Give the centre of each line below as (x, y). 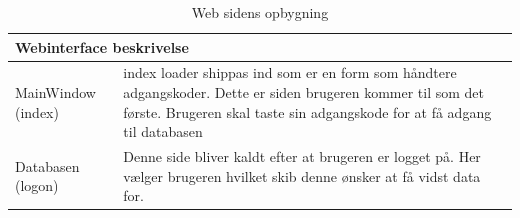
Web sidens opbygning (260, 12)
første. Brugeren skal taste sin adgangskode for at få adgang (307, 111)
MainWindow (55, 92)
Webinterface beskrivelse (102, 46)
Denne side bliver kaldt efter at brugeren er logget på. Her (302, 156)
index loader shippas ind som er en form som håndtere (290, 72)
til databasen (163, 131)
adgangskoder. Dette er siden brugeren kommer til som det (304, 92)
